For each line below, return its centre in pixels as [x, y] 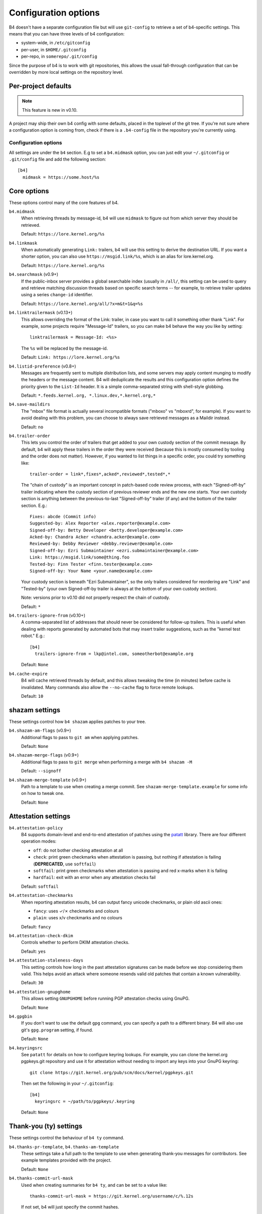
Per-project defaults [40, 86]
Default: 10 [32, 696]
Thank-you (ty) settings [46, 1126]
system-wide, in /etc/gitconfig [56, 43]
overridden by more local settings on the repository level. [66, 72]
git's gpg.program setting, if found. [57, 1030]
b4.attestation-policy [36, 828]
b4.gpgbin [21, 1017]
